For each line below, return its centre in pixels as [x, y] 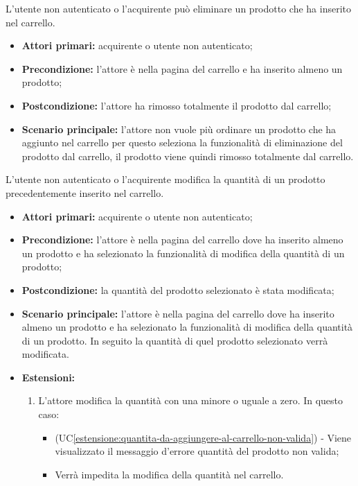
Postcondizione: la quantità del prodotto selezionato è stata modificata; [178, 289]
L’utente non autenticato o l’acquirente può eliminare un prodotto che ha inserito [179, 8]
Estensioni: [48, 377]
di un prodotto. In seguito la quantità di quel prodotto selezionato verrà [175, 340]
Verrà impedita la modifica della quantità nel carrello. [169, 474]
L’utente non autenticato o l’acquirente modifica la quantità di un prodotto [165, 179]
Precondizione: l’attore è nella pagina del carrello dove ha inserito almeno [182, 240]
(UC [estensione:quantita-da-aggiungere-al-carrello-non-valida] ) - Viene [203, 437]
